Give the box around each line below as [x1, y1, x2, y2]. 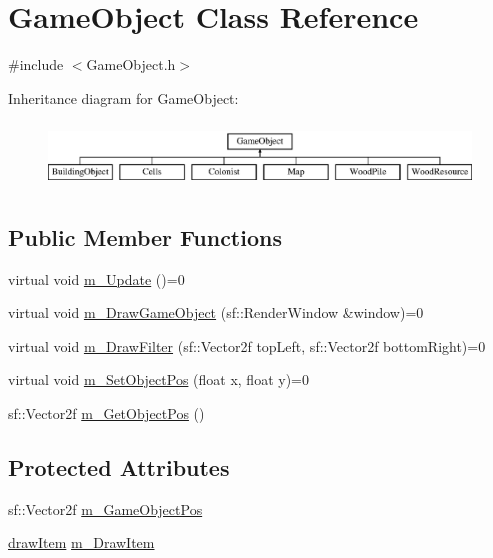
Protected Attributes [8, 452, 230, 483]
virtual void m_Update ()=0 [8, 268, 185, 289]
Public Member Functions [8, 221, 282, 252]
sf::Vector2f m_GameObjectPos [8, 498, 203, 519]
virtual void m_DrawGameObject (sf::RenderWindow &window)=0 [8, 302, 424, 323]
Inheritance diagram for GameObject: [8, 87, 239, 108]
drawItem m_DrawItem [8, 532, 155, 553]
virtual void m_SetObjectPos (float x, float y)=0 [8, 369, 309, 390]
